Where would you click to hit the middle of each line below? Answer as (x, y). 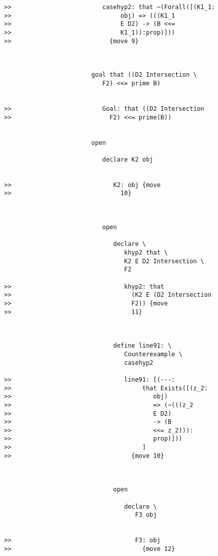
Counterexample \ (153, 354)
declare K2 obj (128, 159)
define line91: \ (142, 346)
